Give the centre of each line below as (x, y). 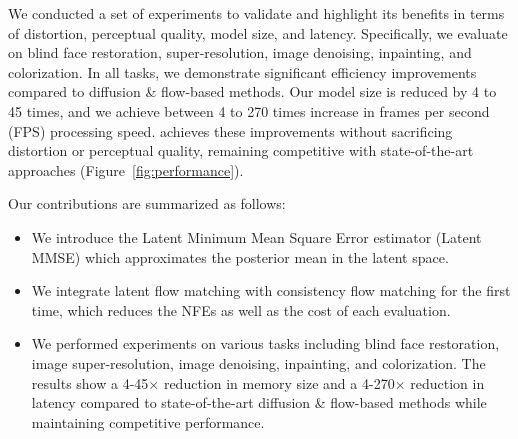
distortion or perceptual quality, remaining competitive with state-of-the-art (241, 150)
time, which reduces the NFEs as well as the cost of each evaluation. (241, 309)
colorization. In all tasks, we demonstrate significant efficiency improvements (242, 71)
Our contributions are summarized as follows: (147, 203)
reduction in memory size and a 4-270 (279, 382)
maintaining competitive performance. (148, 421)
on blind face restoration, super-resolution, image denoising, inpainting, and (240, 52)
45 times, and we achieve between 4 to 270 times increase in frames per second (249, 110)
